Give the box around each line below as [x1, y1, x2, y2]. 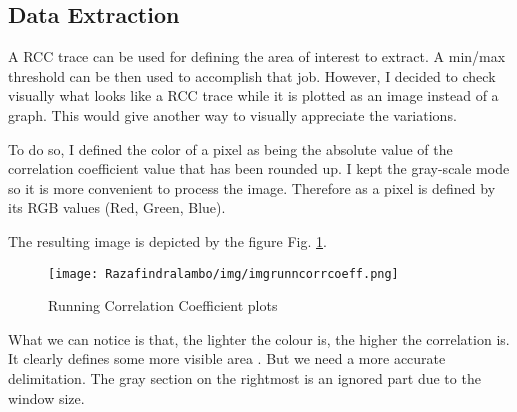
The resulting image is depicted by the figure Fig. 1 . [8, 230, 327, 251]
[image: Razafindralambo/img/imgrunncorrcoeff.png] [48, 266, 399, 281]
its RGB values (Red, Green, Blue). [8, 197, 226, 218]
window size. [8, 387, 85, 408]
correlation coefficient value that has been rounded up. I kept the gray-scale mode [8, 158, 510, 179]
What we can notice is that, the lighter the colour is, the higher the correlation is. [8, 328, 510, 349]
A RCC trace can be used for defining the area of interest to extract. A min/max [8, 46, 506, 67]
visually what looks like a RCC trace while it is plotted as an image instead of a [8, 85, 499, 106]
